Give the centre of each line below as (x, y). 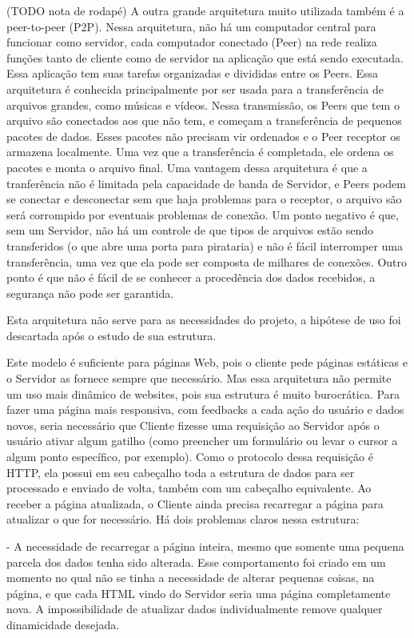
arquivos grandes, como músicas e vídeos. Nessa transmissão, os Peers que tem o (203, 104)
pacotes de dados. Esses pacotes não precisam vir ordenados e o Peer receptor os (203, 136)
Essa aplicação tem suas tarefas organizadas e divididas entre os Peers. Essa (193, 73)
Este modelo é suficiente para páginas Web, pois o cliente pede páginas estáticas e (207, 362)
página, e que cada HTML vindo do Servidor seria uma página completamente (199, 593)
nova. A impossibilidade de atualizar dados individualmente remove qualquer (195, 609)
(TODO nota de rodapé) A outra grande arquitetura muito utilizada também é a (205, 10)
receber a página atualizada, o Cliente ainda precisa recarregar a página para (195, 503)
